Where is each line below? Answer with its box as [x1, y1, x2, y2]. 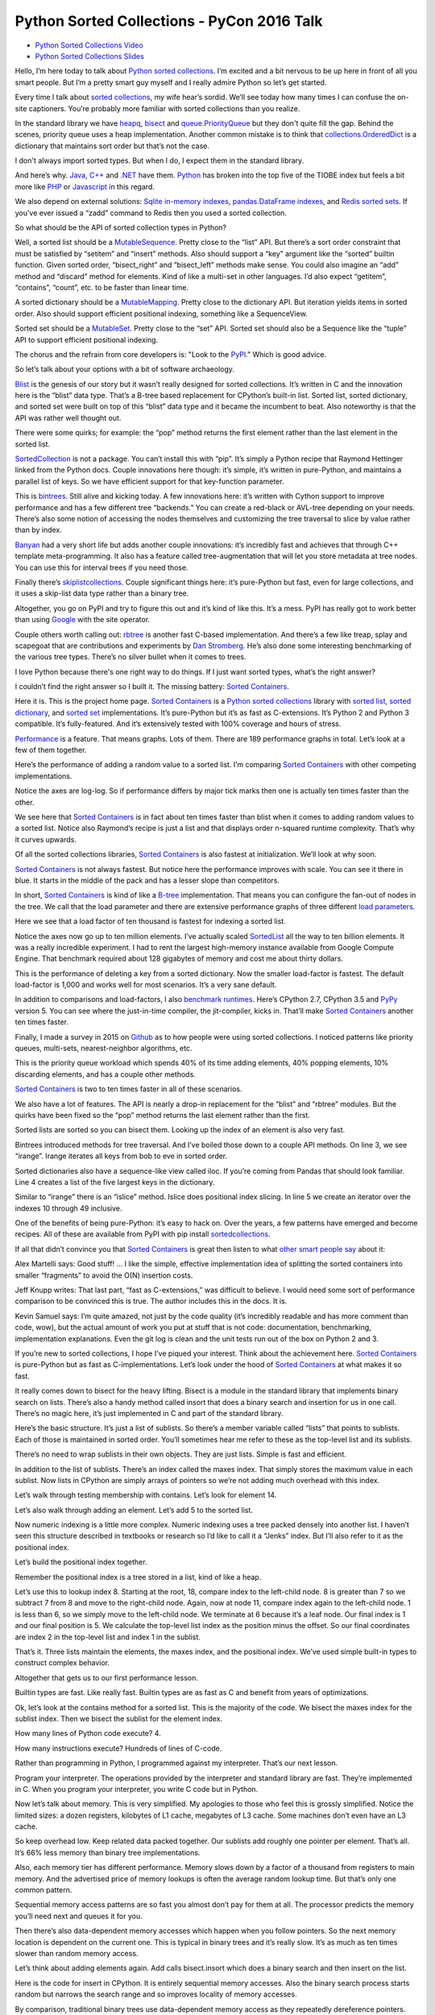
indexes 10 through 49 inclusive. [14, 1203, 122, 1213]
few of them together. [14, 746, 87, 755]
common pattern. [14, 1885, 72, 1895]
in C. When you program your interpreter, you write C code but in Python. [14, 1784, 259, 1793]
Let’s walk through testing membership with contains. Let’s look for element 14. [14, 1490, 277, 1500]
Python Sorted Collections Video [35, 40, 144, 50]
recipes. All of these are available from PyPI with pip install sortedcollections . [14, 1229, 271, 1239]
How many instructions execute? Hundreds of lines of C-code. [14, 1743, 222, 1753]
